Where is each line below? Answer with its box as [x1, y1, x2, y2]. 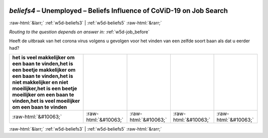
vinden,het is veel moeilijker [12, 97, 80, 104]
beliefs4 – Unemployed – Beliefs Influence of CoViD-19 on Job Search [9, 6, 228, 15]
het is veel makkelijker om [12, 54, 75, 61]
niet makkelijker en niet [12, 79, 68, 86]
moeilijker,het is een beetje [12, 85, 77, 92]
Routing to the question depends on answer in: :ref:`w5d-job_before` [9, 29, 150, 35]
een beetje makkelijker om [12, 67, 76, 73]
